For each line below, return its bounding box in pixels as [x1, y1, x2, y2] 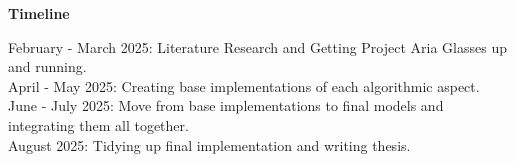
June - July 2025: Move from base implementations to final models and [8, 95, 444, 116]
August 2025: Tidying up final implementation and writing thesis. [8, 134, 411, 155]
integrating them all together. [8, 114, 189, 135]
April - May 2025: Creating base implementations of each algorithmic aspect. [8, 75, 480, 96]
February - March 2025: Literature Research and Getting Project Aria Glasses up [8, 36, 507, 57]
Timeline [8, 3, 70, 23]
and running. [8, 56, 87, 77]
